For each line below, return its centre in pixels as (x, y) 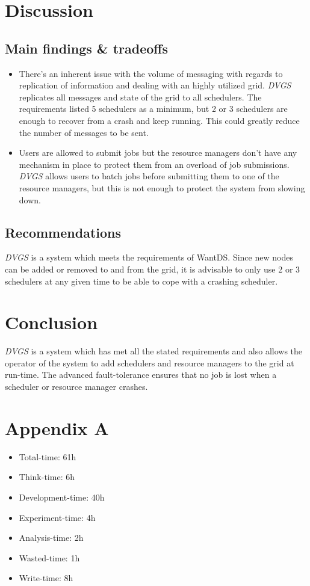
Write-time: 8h (46, 578)
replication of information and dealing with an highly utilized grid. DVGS (155, 85)
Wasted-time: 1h (49, 557)
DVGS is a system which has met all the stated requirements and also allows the (154, 351)
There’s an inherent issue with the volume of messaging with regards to (151, 73)
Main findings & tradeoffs (86, 48)
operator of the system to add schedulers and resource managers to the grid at (150, 362)
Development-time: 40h (62, 497)
